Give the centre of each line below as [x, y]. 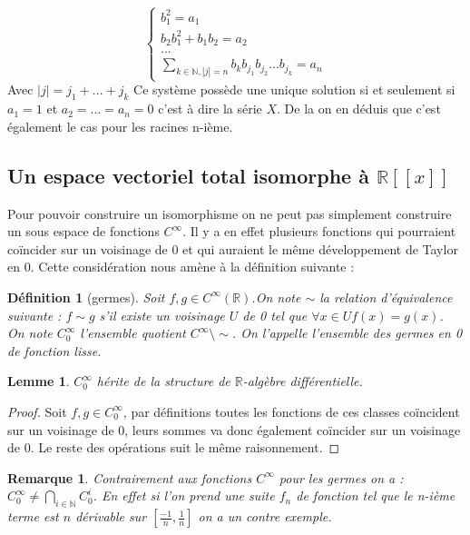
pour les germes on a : [341, 477]
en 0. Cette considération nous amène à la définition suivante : [181, 267]
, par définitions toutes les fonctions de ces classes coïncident [291, 411]
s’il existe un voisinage [162, 315]
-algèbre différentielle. [303, 381]
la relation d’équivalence [386, 297]
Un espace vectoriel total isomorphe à [188, 175]
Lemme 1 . [39, 381]
